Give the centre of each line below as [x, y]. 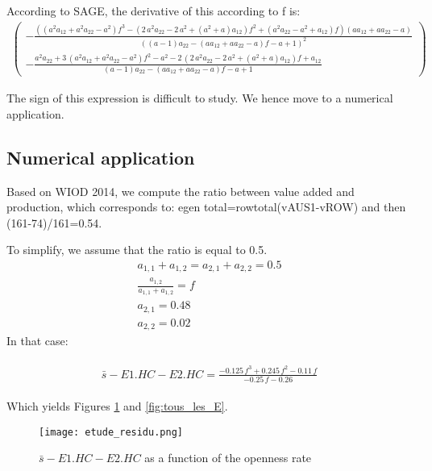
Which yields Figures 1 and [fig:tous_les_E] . [117, 406]
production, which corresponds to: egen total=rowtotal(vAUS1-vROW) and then [206, 207]
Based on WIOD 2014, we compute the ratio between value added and [181, 191]
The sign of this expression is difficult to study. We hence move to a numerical [200, 98]
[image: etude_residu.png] [111, 432]
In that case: [37, 341]
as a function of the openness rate [228, 458]
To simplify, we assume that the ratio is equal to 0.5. [137, 250]
